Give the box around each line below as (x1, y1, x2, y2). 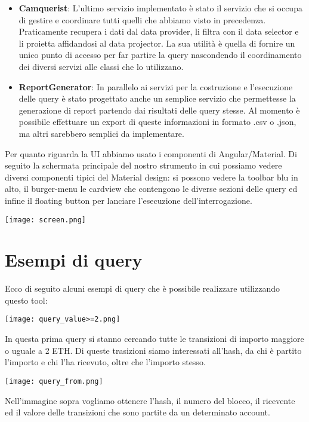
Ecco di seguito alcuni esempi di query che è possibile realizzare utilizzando (5, 282, 280, 295)
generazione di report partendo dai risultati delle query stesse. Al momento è (18, 103, 300, 116)
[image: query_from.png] (5, 377, 103, 386)
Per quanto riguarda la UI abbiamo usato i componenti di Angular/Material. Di (5, 147, 297, 160)
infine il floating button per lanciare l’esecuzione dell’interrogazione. (5, 194, 252, 206)
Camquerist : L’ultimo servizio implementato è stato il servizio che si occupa (18, 2, 302, 14)
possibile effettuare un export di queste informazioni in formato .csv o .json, (18, 115, 296, 128)
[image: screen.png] (5, 215, 86, 224)
